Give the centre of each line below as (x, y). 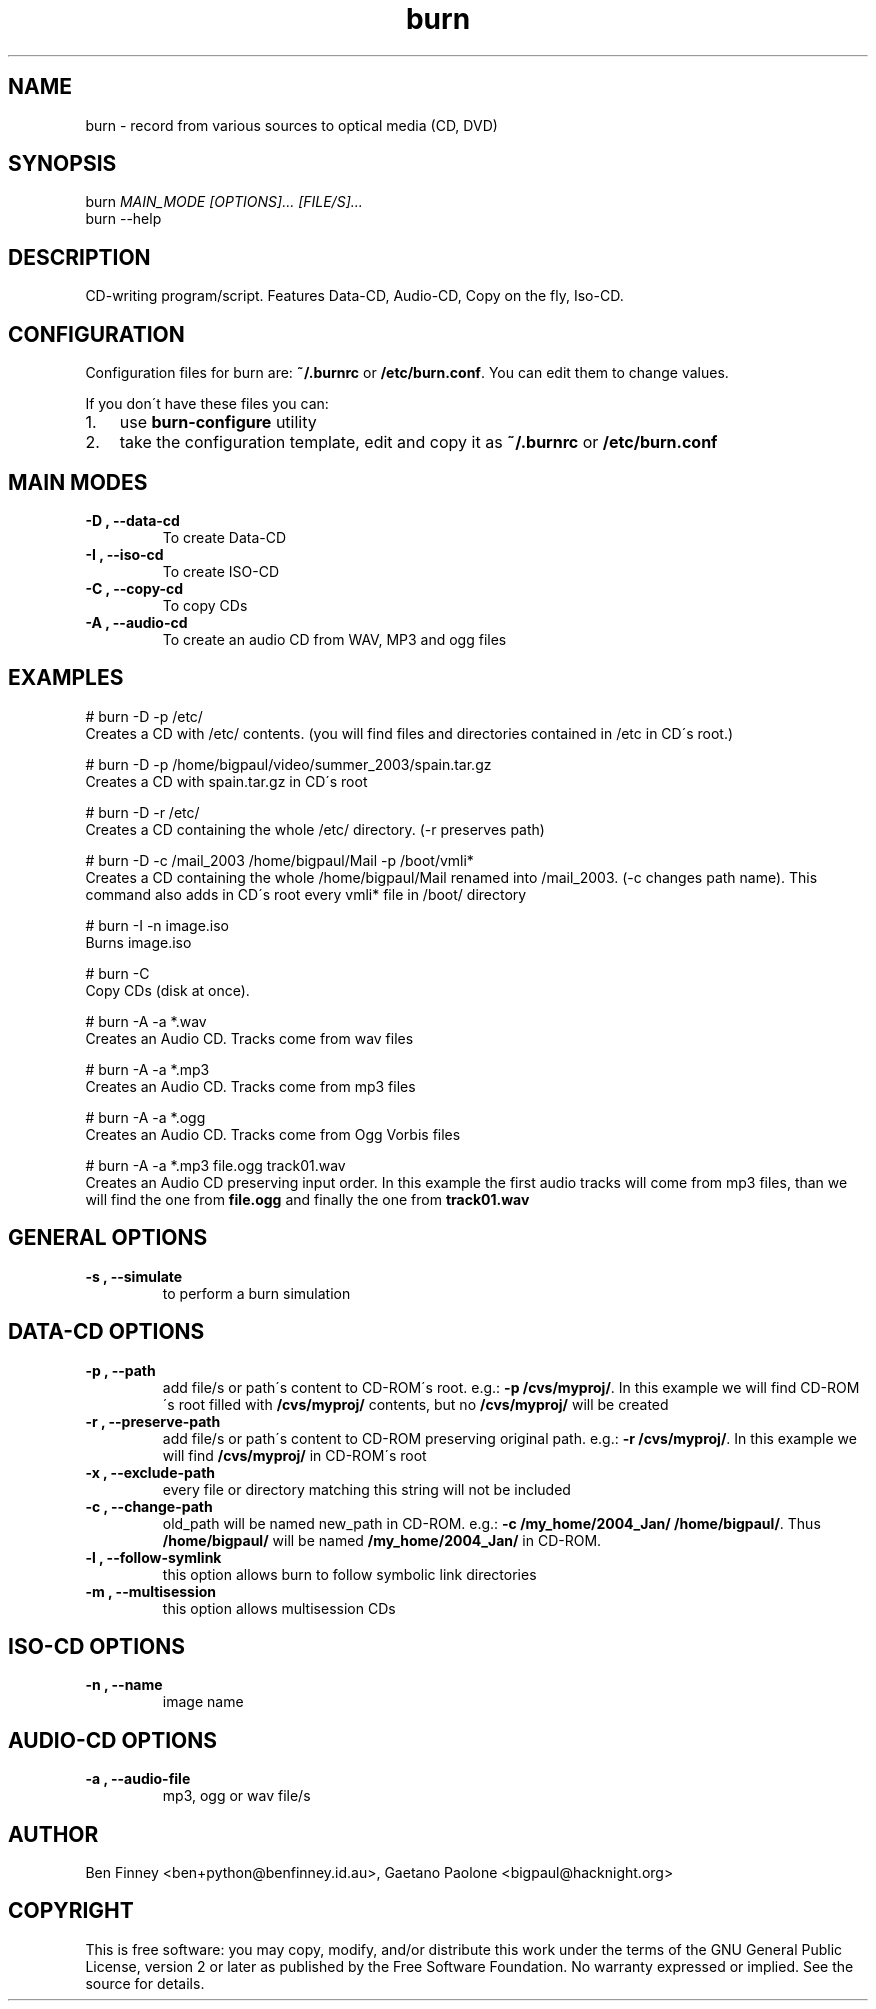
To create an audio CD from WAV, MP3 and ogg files (334, 639)
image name (203, 1702)
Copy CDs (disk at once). (167, 990)
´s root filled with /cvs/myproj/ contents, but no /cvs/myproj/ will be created (415, 1404)
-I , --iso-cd (124, 554)
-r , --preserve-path (153, 1421)
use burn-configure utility (218, 422)
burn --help (123, 219)
